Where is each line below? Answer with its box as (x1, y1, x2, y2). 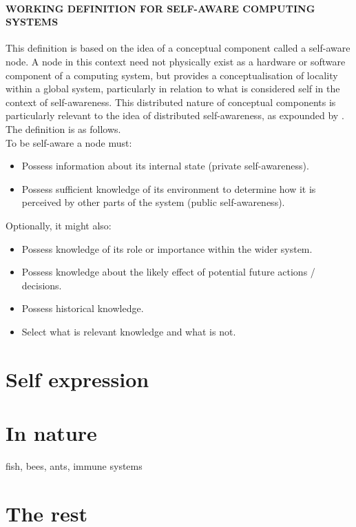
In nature (6, 419, 97, 447)
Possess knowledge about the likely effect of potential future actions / (21, 265, 315, 279)
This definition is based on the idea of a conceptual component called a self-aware (6, 41, 350, 55)
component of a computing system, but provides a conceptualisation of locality (6, 68, 338, 82)
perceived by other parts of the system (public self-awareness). (21, 195, 285, 209)
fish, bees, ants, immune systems (6, 458, 143, 473)
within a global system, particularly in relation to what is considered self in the (6, 81, 340, 96)
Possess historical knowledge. (21, 301, 144, 316)
